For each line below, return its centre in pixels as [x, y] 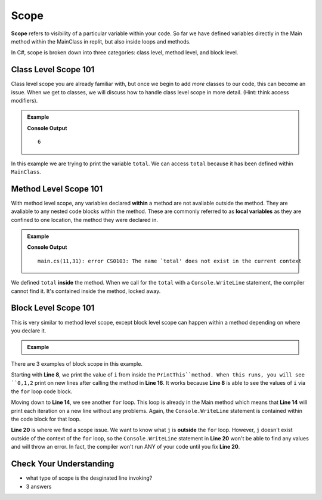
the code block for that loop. [46, 419]
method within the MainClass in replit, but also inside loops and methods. [101, 41]
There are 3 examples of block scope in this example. [77, 363]
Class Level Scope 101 [53, 70]
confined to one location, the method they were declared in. [84, 220]
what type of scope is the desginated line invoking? [89, 478]
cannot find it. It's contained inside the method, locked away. [86, 291]
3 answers [39, 486]
